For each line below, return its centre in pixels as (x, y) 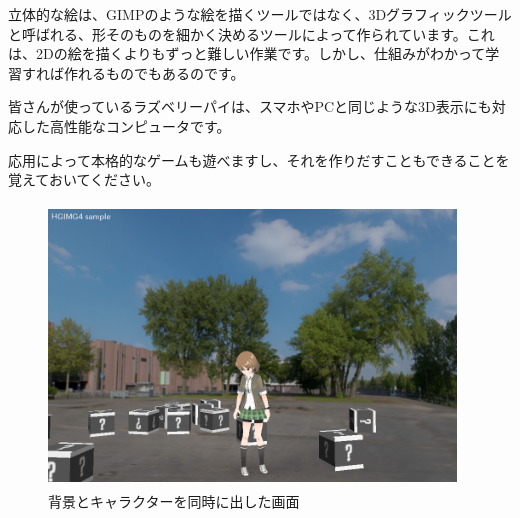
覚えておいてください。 (84, 179)
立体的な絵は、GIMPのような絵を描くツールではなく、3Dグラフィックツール (260, 14)
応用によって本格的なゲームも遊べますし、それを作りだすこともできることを (259, 159)
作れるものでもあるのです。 (154, 72)
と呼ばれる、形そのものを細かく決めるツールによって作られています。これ (251, 33)
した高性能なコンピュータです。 (126, 125)
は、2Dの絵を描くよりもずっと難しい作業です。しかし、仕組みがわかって (247, 53)
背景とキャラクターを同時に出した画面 (174, 501)
